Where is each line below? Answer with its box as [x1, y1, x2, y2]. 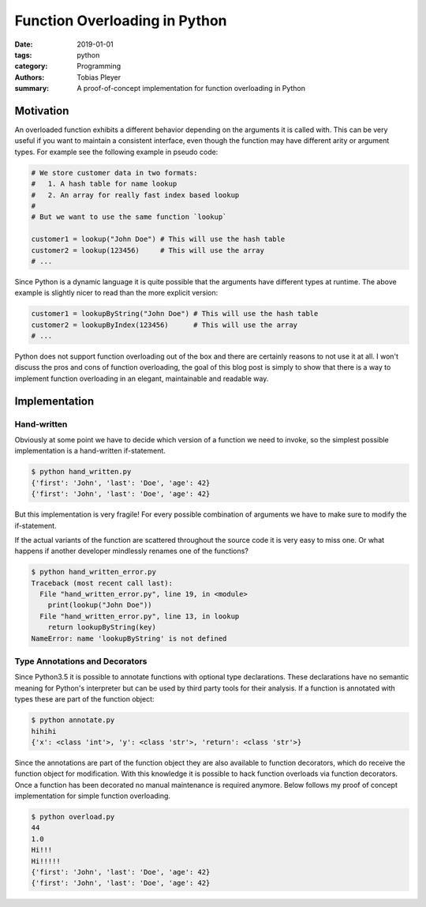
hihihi [31, 727, 57, 736]
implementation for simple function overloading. [14, 791, 171, 801]
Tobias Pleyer [77, 72, 121, 82]
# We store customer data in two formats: [31, 168, 198, 177]
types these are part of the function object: [14, 694, 155, 704]
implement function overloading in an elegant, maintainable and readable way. [14, 374, 269, 383]
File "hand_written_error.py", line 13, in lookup [39, 612, 240, 620]
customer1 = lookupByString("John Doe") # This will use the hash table [31, 309, 319, 318]
